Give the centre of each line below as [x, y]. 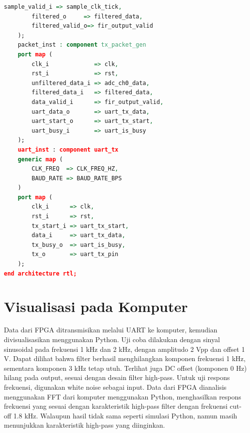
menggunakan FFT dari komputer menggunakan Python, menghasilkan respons [123, 396]
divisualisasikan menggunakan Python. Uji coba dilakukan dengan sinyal [112, 339]
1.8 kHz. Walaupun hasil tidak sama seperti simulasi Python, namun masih [125, 415]
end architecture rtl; [40, 273]
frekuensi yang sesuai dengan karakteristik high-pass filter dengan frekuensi [116, 406]
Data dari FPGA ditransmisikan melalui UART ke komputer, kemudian [111, 330]
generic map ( [40, 159]
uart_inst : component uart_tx [68, 149]
